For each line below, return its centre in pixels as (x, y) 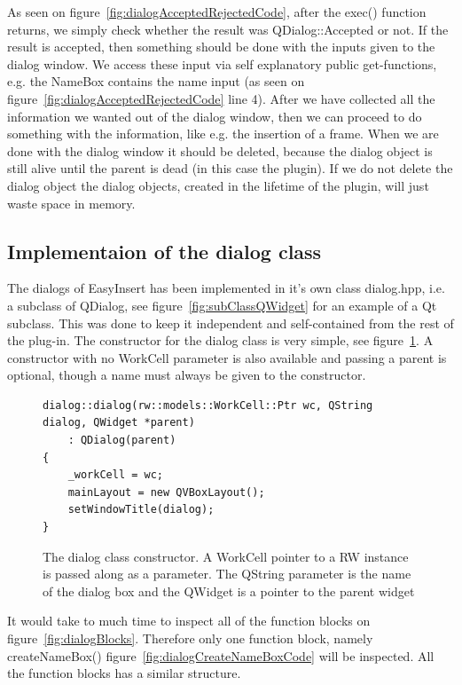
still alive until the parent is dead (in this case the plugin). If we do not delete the (230, 168)
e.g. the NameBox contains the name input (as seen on (156, 81)
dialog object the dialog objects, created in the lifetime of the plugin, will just (218, 185)
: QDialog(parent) (122, 441)
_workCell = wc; (116, 475)
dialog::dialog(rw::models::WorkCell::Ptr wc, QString (208, 405)
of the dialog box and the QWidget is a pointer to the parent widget (229, 591)
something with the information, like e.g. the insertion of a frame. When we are (223, 134)
